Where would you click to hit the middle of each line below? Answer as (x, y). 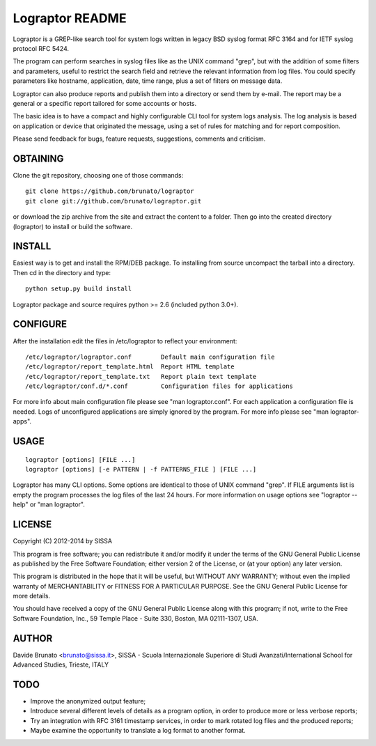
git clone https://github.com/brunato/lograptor (110, 191)
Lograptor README (70, 18)
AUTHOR (33, 638)
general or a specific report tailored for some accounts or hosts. (105, 103)
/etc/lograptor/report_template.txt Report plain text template (141, 376)
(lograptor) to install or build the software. (72, 226)
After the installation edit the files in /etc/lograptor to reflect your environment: (125, 341)
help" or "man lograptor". (49, 504)
